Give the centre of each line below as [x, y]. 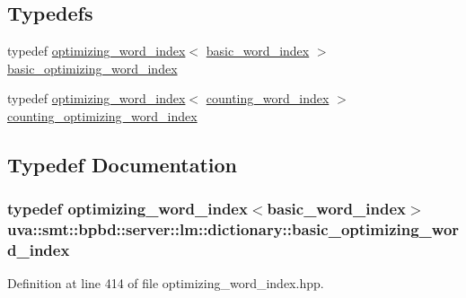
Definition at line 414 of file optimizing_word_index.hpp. [166, 283]
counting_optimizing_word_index [102, 115]
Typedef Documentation [122, 164]
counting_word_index [268, 98]
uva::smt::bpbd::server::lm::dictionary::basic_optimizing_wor [233, 229]
